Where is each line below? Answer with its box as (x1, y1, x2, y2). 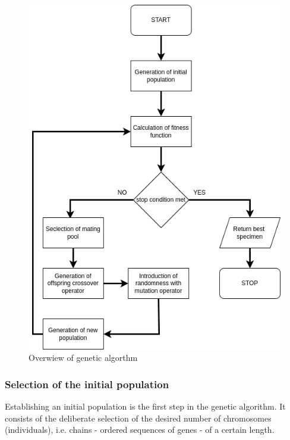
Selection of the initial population (5, 376, 169, 391)
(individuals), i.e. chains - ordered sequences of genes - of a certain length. (5, 423, 275, 436)
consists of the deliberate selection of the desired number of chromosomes (5, 411, 272, 424)
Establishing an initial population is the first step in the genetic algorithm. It (5, 400, 286, 413)
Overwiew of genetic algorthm (29, 351, 138, 364)
